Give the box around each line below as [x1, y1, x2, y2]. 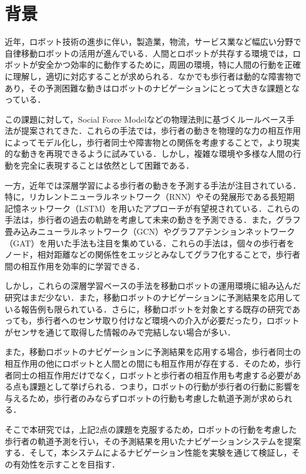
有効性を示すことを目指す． [12, 457, 120, 470]
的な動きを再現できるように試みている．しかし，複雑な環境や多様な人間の [5, 147, 293, 160]
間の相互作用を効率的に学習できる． [5, 259, 145, 272]
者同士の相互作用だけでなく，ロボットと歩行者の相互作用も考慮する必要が [5, 368, 293, 381]
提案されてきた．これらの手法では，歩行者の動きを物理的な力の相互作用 [21, 124, 301, 137]
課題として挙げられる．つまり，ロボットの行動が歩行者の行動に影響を [29, 380, 301, 393]
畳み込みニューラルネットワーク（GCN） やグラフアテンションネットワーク [5, 225, 295, 238]
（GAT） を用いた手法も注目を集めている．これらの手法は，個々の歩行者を [5, 236, 295, 249]
